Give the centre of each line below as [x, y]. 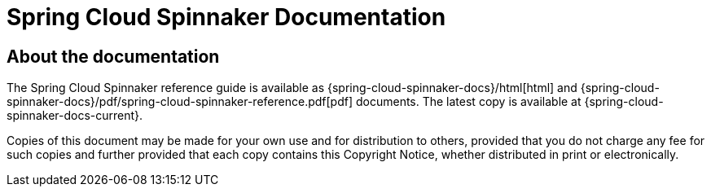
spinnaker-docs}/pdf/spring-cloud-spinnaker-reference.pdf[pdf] [180, 102]
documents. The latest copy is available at [468, 102]
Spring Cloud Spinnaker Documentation [226, 17]
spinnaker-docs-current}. [75, 116]
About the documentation [113, 56]
